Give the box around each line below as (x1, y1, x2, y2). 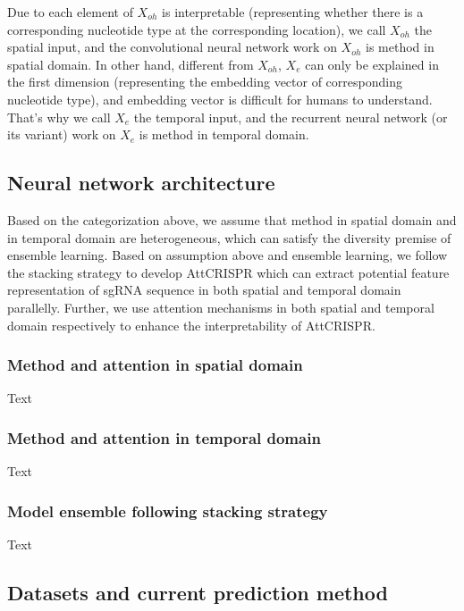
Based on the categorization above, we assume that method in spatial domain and (7, 210, 457, 229)
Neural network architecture (7, 169, 275, 197)
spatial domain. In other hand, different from (7, 54, 254, 73)
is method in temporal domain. (139, 125, 309, 144)
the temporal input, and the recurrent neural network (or (133, 107, 448, 126)
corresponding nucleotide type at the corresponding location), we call (7, 20, 386, 38)
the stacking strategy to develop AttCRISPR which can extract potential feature (7, 263, 450, 281)
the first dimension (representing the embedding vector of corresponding (7, 72, 402, 91)
